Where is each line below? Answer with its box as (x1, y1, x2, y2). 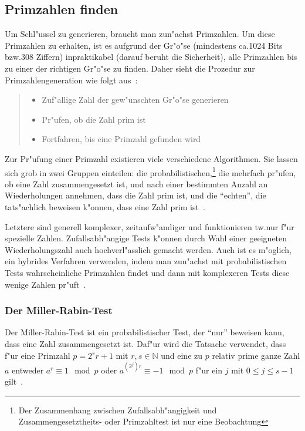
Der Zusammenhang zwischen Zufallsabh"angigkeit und (18, 403, 217, 416)
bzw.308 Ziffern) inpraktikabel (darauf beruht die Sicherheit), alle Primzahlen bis (5, 50, 297, 63)
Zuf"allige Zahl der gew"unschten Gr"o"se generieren (42, 93, 229, 106)
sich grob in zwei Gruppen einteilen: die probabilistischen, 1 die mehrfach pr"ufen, (5, 164, 296, 179)
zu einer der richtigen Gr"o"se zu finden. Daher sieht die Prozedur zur (5, 62, 255, 74)
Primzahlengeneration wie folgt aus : (5, 73, 138, 86)
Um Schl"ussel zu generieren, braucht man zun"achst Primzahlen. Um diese (5, 28, 275, 40)
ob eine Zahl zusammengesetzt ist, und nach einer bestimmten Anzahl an (5, 177, 268, 190)
